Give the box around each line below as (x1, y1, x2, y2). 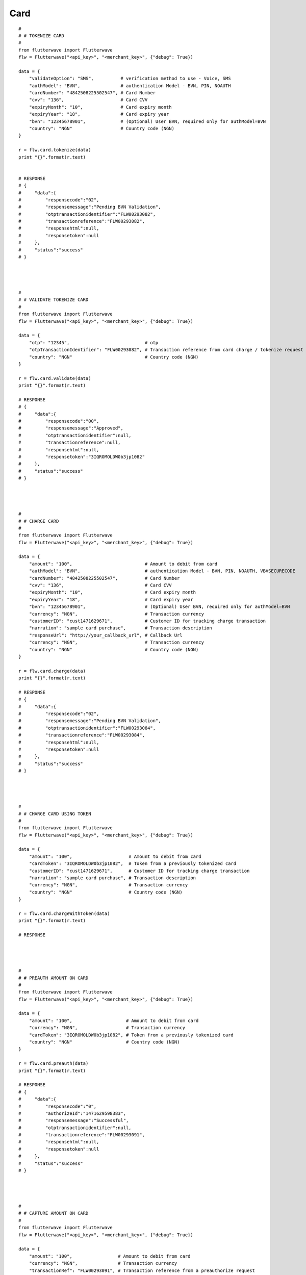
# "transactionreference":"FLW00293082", (18, 218, 145, 224)
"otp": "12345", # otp (29, 340, 159, 345)
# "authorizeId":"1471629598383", (18, 1110, 126, 1116)
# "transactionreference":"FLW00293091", (18, 1132, 145, 1138)
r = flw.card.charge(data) (18, 668, 86, 674)
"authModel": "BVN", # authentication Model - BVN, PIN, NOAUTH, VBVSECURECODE (29, 568, 296, 574)
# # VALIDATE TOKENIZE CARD (18, 297, 89, 303)
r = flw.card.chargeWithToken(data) (18, 910, 110, 916)
